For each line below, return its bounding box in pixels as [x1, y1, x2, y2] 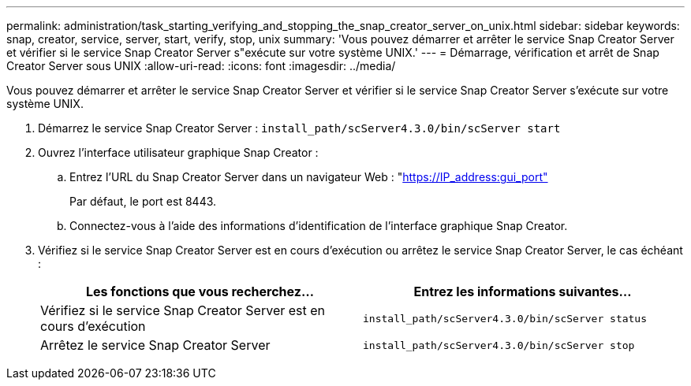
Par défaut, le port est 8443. [69, 195, 217, 208]
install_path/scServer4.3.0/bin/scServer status [363, 312, 648, 325]
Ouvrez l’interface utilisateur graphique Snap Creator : [38, 146, 319, 159]
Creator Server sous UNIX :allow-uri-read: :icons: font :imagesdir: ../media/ [6, 59, 396, 72]
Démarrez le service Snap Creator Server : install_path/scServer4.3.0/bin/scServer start [38, 121, 561, 135]
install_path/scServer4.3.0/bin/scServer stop [363, 339, 635, 351]
